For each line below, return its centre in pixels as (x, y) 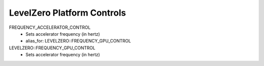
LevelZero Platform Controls (67, 13)
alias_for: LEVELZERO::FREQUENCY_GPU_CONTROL (78, 41)
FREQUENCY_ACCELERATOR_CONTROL (50, 27)
